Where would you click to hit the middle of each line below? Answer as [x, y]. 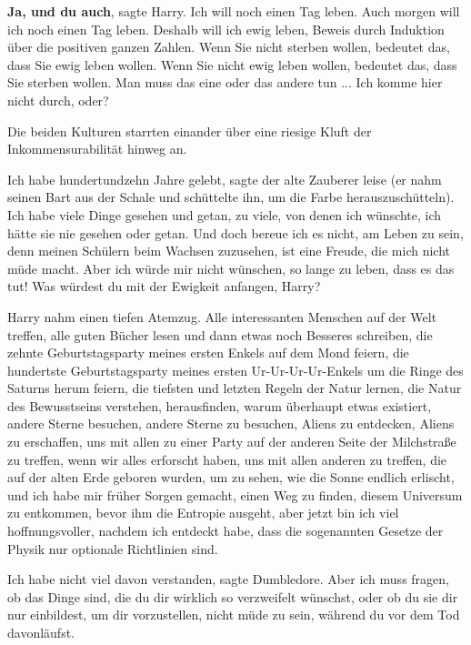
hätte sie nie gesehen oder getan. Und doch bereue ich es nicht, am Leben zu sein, [235, 232]
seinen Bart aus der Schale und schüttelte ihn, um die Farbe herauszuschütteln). [231, 197]
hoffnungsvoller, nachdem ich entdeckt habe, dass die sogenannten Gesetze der [225, 531]
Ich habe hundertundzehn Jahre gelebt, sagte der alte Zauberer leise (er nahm [225, 179]
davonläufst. [41, 632]
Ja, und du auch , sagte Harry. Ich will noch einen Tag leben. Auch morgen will [234, 11]
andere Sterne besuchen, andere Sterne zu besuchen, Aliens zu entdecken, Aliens [231, 423]
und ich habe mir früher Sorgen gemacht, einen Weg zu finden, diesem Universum [235, 494]
